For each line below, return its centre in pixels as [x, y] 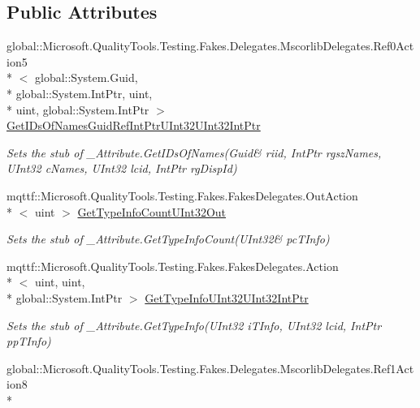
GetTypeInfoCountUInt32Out [152, 211]
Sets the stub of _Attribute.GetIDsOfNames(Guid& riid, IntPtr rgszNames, [194, 152]
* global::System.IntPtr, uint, [80, 93]
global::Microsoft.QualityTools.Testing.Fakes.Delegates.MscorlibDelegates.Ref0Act [210, 46]
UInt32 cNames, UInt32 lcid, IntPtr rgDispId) [122, 168]
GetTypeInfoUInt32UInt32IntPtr [227, 297]
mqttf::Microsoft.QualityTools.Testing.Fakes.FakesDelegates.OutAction [182, 195]
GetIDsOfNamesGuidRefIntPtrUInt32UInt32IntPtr [134, 125]
